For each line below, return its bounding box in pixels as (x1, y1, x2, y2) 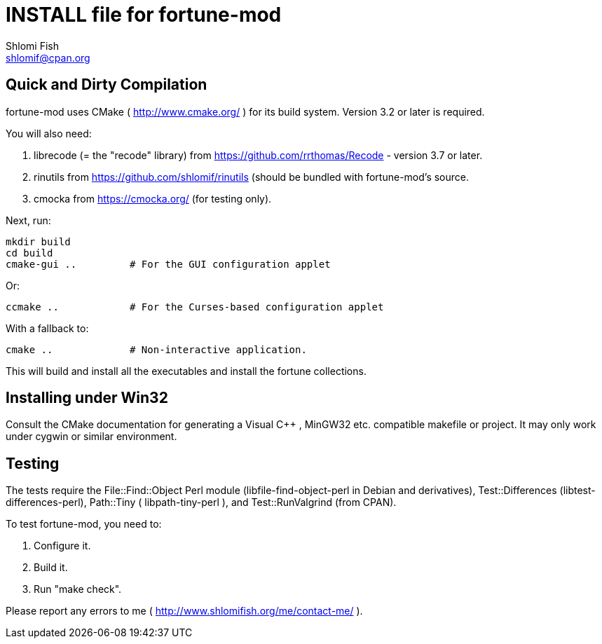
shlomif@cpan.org (6, 51, 90, 64)
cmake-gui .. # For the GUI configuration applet (6, 258, 331, 270)
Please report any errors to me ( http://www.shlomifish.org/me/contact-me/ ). (6, 605, 363, 617)
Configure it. (34, 540, 91, 552)
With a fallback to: (6, 322, 89, 334)
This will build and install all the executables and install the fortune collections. (6, 364, 367, 377)
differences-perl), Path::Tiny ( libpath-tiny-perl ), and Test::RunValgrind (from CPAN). (6, 496, 397, 509)
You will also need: (6, 127, 92, 139)
